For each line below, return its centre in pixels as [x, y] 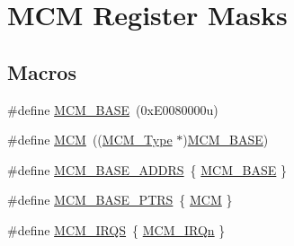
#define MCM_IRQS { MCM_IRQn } [116, 229]
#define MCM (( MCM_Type [90, 140]
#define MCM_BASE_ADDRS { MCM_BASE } [147, 169]
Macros [42, 71]
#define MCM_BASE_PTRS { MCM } [120, 200]
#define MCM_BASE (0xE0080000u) [113, 109]
